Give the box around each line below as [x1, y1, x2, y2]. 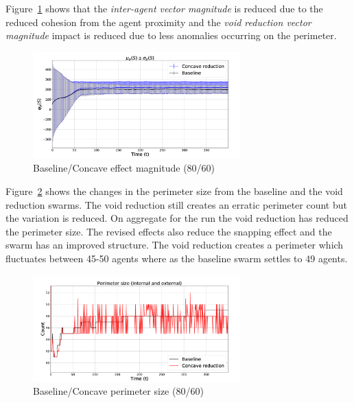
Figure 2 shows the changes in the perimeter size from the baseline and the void [5, 183, 343, 198]
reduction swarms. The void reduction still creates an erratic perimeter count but [5, 197, 347, 211]
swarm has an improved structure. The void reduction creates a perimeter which [5, 238, 344, 252]
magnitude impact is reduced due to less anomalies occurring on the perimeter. [5, 28, 337, 43]
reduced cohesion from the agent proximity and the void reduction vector [5, 14, 311, 29]
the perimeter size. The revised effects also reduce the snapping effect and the [5, 224, 332, 238]
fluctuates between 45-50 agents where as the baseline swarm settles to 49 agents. [5, 251, 348, 265]
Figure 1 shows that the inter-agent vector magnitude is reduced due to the [5, 1, 323, 15]
